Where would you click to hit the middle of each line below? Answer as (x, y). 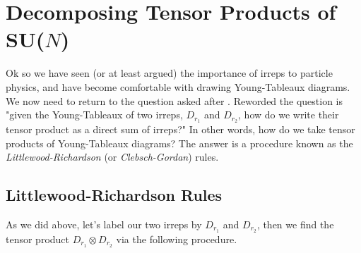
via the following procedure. (177, 239)
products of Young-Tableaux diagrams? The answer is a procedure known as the (179, 143)
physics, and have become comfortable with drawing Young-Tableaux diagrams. (178, 86)
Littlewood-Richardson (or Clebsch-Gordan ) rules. (112, 157)
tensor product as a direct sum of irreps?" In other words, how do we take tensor (180, 129)
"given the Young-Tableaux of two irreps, (94, 115)
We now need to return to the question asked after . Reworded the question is (174, 100)
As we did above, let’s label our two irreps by (104, 224)
